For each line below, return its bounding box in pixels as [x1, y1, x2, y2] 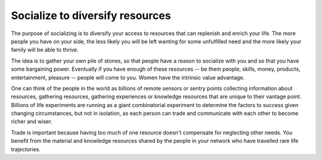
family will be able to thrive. [11, 46, 79, 54]
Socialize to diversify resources [11, 9, 171, 22]
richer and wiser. [11, 118, 52, 125]
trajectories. [11, 146, 41, 153]
